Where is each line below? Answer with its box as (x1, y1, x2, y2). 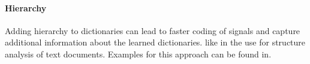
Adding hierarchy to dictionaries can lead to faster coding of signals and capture (5, 24, 300, 36)
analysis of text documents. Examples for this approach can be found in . (5, 47, 272, 60)
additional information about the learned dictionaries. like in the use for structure (5, 36, 306, 48)
